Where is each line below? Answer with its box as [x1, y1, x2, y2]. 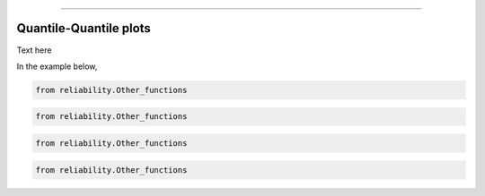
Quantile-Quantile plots [16, 21, 152, 36]
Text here [16, 45, 52, 55]
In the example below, [16, 61, 98, 72]
